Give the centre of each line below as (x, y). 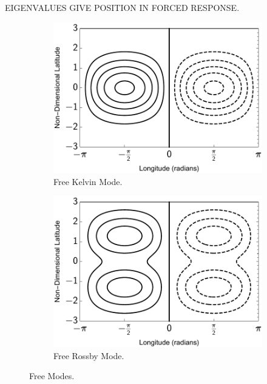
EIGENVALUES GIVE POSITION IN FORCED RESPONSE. (122, 7)
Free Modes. (52, 376)
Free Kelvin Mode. (88, 181)
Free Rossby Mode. (89, 355)
